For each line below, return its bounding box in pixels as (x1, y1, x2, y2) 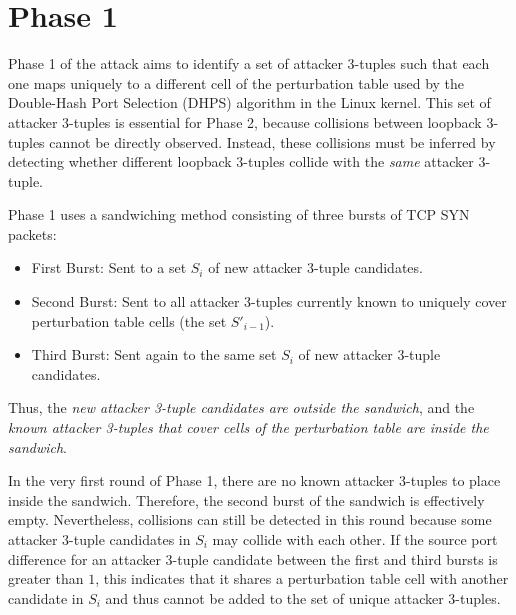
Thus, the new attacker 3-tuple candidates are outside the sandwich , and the (8, 397, 475, 418)
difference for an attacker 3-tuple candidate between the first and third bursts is (8, 548, 498, 569)
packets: (8, 223, 57, 244)
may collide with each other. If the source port (212, 529, 498, 549)
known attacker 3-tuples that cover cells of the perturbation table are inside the (8, 417, 489, 438)
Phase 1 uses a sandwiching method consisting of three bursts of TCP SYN (8, 204, 470, 225)
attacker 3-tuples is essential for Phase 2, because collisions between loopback (8, 111, 482, 132)
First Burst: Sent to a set (31, 257, 187, 278)
